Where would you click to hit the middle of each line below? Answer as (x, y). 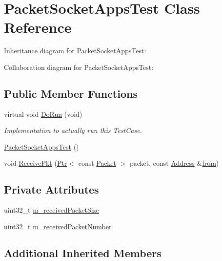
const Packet (97, 163)
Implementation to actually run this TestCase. (73, 130)
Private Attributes (51, 189)
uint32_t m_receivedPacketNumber (58, 226)
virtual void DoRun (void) (43, 114)
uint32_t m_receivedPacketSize (52, 210)
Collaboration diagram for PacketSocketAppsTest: (79, 67)
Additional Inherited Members (83, 252)
